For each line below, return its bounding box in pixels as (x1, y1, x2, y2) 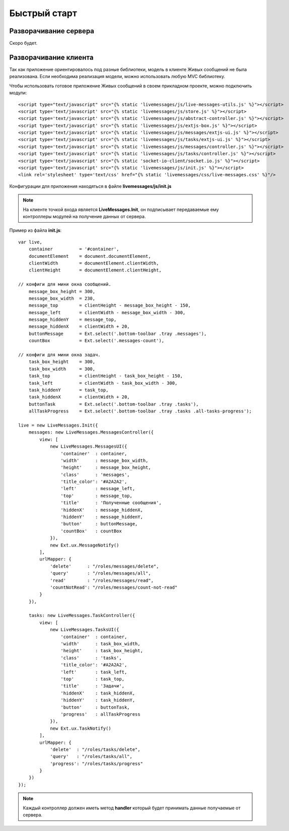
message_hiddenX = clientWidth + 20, (28, 324, 130, 329)
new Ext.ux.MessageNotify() (50, 542, 119, 548)
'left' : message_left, (60, 486, 135, 492)
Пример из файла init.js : (9, 227, 62, 234)
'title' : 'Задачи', (60, 683, 125, 689)
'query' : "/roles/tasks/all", (50, 753, 133, 759)
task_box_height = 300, (28, 359, 96, 365)
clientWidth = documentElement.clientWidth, (28, 260, 159, 266)
